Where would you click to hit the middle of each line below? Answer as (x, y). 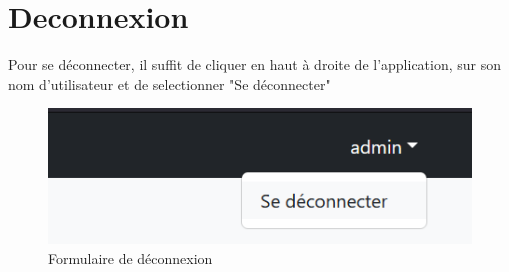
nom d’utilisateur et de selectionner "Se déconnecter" (169, 83)
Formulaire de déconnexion (130, 257)
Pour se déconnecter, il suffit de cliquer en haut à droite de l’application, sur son (255, 64)
